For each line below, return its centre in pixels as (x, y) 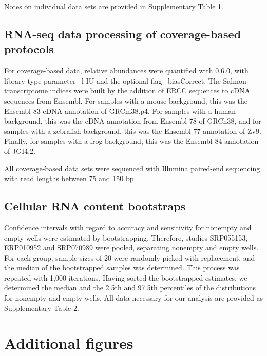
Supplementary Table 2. (42, 308)
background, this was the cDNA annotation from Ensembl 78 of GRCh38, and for (133, 121)
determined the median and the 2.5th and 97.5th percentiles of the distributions (130, 288)
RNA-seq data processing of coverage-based (123, 34)
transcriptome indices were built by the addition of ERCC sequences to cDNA (127, 91)
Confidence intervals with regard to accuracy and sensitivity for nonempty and (128, 227)
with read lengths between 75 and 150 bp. (70, 178)
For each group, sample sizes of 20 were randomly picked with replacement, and (130, 257)
